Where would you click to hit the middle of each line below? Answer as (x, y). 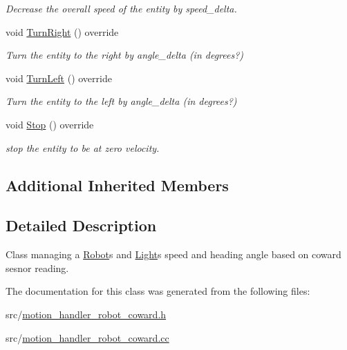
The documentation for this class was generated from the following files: (158, 291)
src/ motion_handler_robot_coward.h (86, 314)
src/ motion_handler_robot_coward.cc (87, 337)
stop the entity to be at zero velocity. (83, 147)
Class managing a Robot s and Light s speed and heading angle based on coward (173, 254)
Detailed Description (81, 225)
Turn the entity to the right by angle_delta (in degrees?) (125, 55)
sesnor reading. (37, 268)
